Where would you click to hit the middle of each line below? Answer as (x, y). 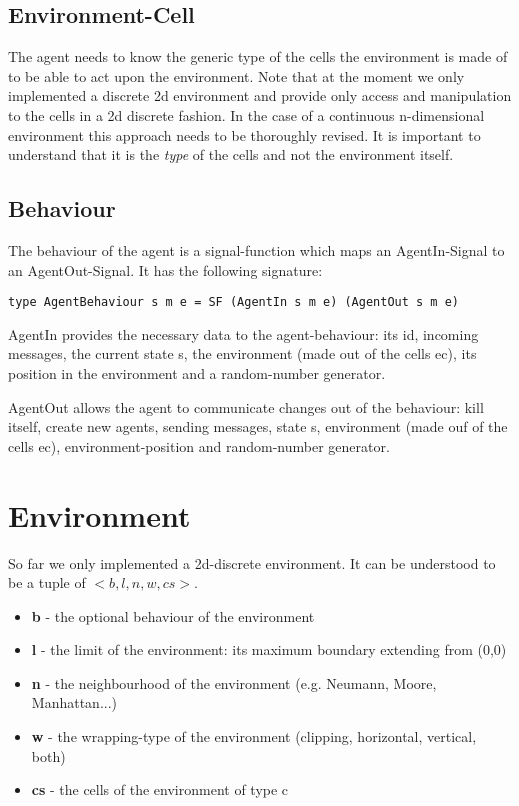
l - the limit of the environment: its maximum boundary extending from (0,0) (269, 649)
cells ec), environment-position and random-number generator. (199, 445)
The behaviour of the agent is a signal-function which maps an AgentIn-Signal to (256, 249)
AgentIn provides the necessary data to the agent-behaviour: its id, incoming (243, 333)
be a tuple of (47, 582)
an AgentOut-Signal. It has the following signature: (165, 269)
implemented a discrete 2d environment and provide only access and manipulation (260, 95)
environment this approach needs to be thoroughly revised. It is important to (244, 134)
